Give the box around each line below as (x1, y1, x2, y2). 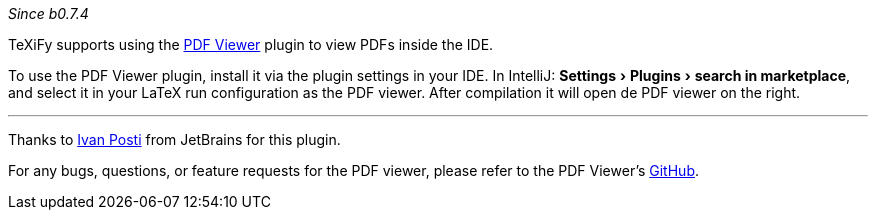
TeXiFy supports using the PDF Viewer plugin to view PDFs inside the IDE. (8, 36, 494, 53)
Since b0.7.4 (8, 5, 89, 22)
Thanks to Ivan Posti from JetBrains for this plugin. (8, 131, 341, 148)
